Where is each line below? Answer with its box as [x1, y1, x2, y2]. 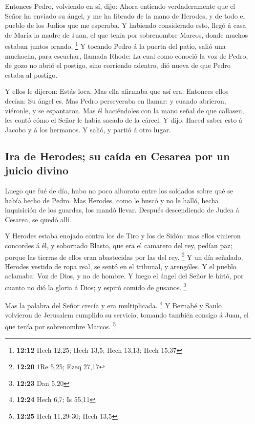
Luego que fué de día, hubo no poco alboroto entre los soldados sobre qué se [5, 185, 233, 195]
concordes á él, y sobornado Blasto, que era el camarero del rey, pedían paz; [5, 240, 233, 250]
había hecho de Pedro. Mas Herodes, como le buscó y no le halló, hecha [5, 195, 219, 205]
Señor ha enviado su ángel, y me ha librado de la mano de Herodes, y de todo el [5, 10, 245, 21]
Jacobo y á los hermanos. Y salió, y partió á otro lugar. [5, 124, 171, 134]
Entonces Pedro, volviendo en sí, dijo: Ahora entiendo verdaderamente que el [5, 1, 235, 11]
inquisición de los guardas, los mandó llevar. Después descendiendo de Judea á [5, 205, 239, 215]
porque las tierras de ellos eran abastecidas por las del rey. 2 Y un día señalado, [5, 250, 243, 262]
